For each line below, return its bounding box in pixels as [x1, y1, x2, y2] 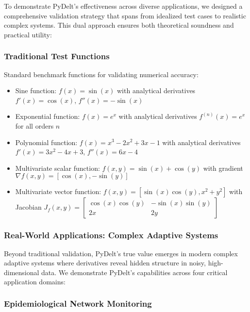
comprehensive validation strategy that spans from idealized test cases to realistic [4, 10, 246, 20]
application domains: [4, 277, 66, 287]
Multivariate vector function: [15, 186, 101, 197]
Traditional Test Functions [4, 50, 110, 62]
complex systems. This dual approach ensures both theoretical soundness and [4, 20, 234, 30]
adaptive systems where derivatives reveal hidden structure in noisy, [4, 258, 206, 268]
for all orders [15, 120, 54, 131]
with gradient [203, 163, 243, 173]
